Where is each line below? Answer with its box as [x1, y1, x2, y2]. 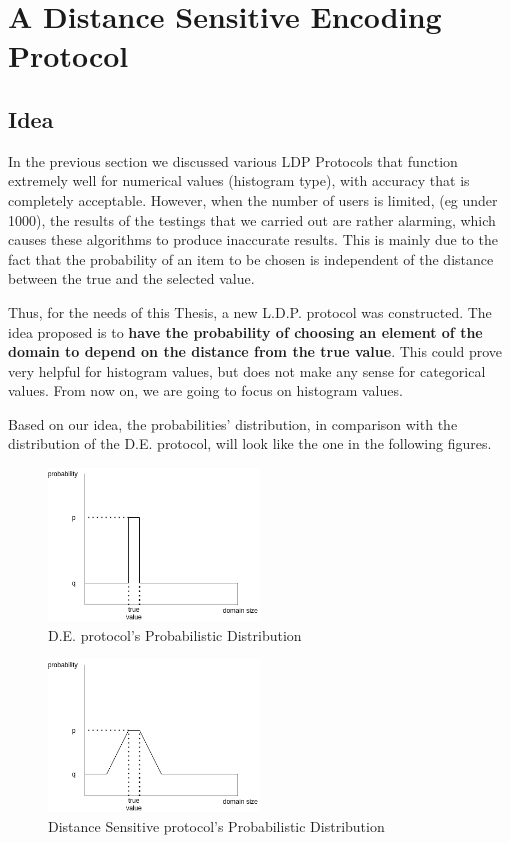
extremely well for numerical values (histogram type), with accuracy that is [8, 170, 470, 191]
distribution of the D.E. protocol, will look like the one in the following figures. [8, 433, 492, 454]
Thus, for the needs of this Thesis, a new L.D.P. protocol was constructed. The [8, 301, 492, 322]
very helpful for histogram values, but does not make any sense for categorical [8, 360, 486, 381]
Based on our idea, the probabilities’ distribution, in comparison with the [8, 413, 458, 434]
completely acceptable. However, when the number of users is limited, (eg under [8, 189, 498, 210]
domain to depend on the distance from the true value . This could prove [8, 341, 503, 362]
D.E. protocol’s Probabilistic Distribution [48, 624, 302, 645]
